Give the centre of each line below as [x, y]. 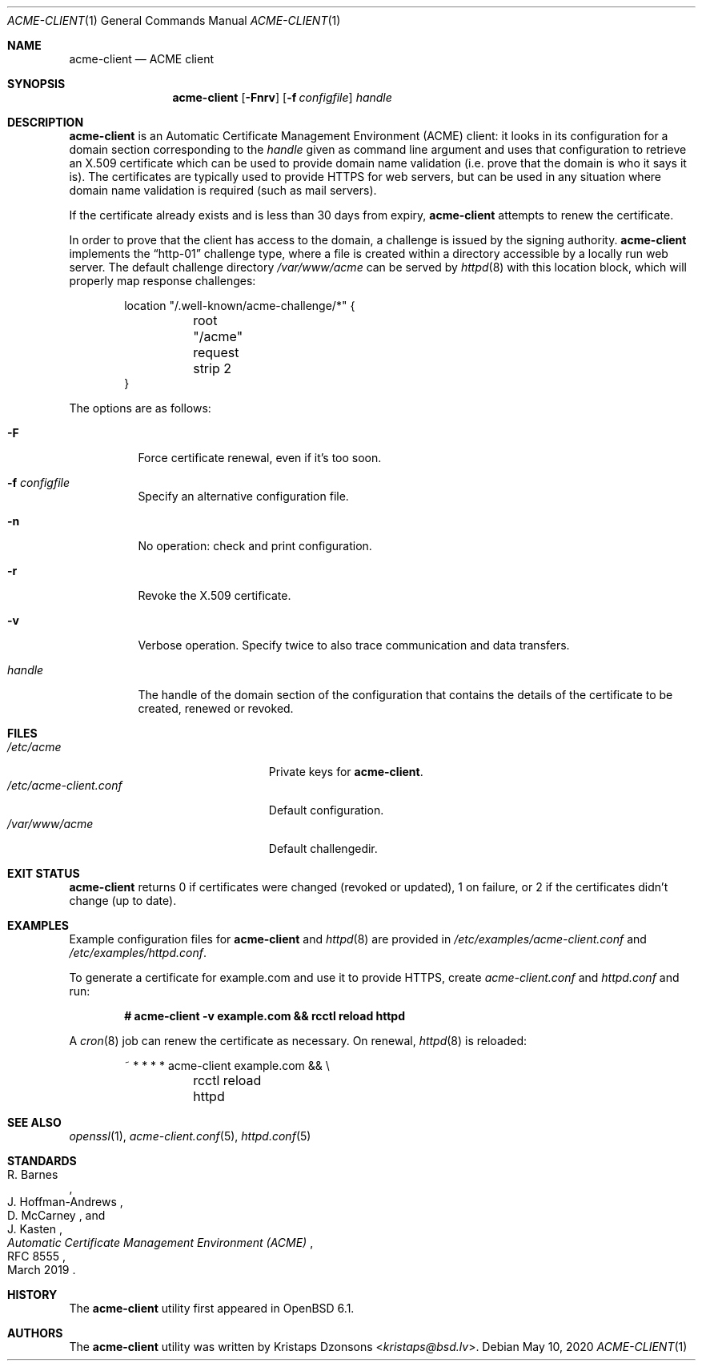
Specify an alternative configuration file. [243, 496]
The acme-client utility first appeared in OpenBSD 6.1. [212, 1308]
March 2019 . [42, 1270]
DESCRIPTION [46, 122]
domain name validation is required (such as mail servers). [223, 190]
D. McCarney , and [56, 1215]
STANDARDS [42, 1161]
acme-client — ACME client [141, 59]
